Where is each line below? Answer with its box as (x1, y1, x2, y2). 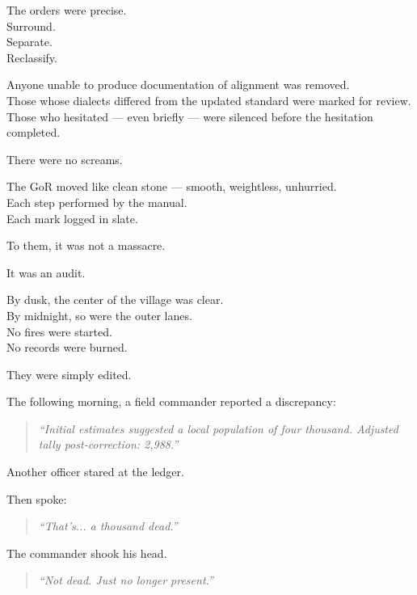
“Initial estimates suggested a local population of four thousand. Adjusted (38, 420, 398, 437)
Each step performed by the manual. (6, 193, 187, 210)
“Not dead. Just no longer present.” (38, 572, 213, 589)
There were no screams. (6, 150, 123, 167)
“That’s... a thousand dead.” (38, 517, 178, 534)
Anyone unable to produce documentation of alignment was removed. (6, 76, 350, 93)
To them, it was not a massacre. (6, 237, 166, 254)
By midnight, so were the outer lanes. (6, 306, 192, 323)
